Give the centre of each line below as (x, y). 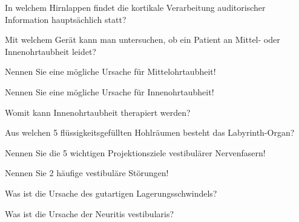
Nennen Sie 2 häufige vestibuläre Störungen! (87, 173)
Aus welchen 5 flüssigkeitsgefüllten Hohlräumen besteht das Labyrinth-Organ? (150, 132)
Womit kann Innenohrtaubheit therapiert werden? (98, 112)
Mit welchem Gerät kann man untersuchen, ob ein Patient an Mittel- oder (143, 40)
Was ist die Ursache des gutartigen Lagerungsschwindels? (111, 193)
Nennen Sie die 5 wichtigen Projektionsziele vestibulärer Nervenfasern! (135, 152)
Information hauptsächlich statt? (66, 19)
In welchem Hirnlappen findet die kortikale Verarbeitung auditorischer (135, 7)
